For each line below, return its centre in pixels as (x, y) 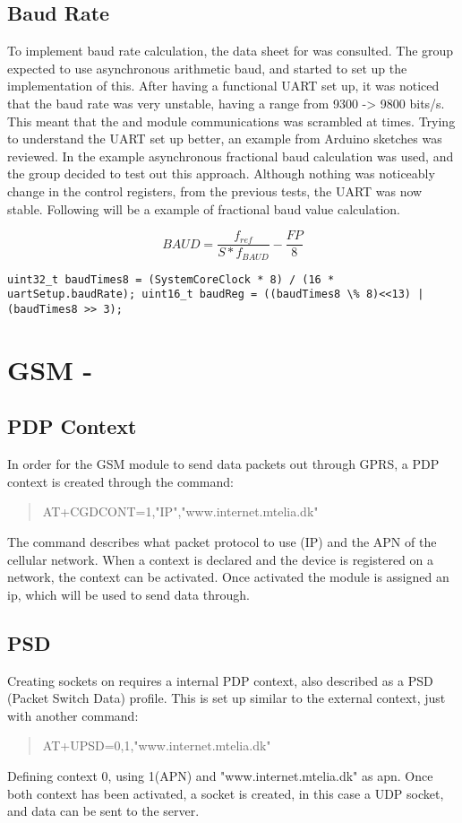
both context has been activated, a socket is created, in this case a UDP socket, (226, 793)
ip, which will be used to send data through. (128, 594)
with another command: (73, 715)
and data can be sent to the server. (103, 811)
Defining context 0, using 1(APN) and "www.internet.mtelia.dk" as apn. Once (220, 775)
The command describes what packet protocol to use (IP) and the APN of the (222, 541)
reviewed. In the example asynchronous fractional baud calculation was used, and (231, 156)
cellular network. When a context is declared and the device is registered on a (220, 559)
